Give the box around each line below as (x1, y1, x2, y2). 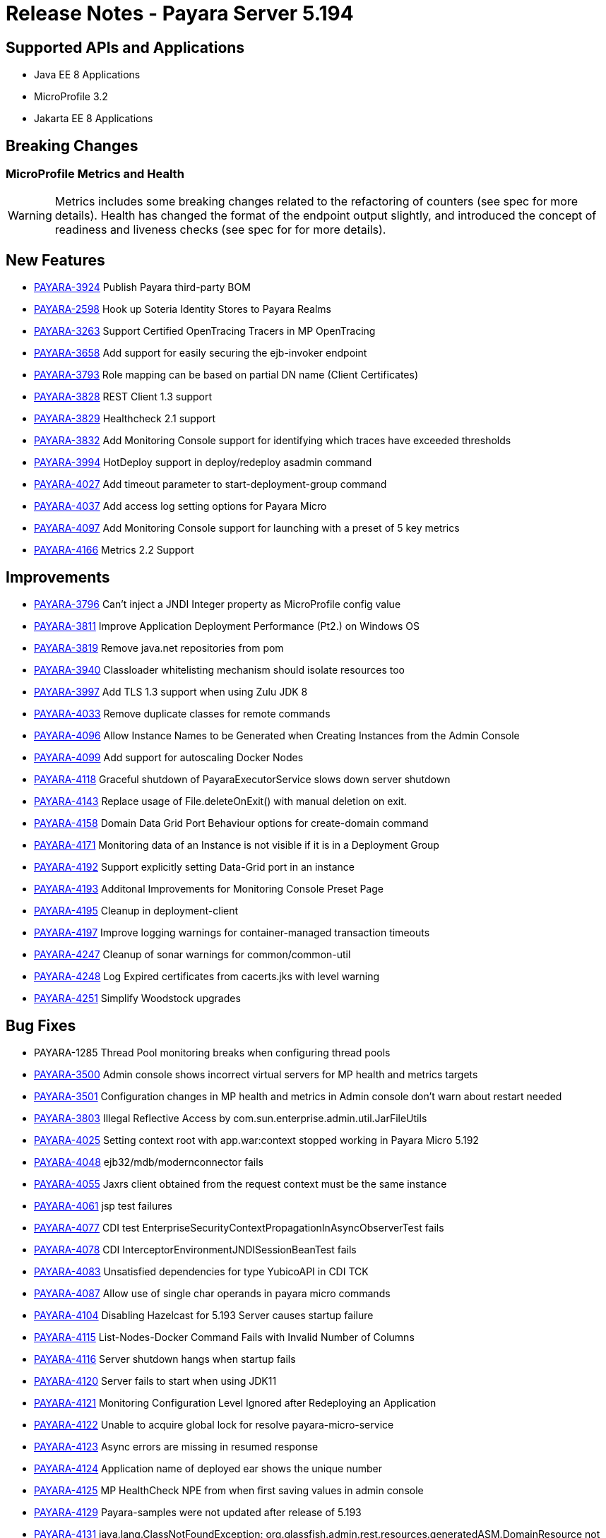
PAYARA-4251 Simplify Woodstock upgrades (34, 992, 241, 1005)
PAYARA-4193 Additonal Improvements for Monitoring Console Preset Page (34, 883, 384, 895)
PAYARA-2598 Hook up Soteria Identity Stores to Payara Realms (34, 303, 332, 316)
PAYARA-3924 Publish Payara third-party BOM (34, 281, 251, 294)
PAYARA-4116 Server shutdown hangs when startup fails (34, 1352, 296, 1365)
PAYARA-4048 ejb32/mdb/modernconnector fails (34, 1155, 263, 1168)
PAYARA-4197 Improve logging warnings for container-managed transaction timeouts (34, 926, 430, 939)
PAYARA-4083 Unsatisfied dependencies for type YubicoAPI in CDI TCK (34, 1265, 369, 1277)
